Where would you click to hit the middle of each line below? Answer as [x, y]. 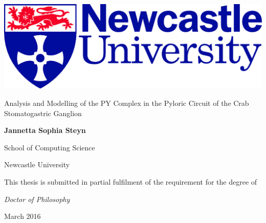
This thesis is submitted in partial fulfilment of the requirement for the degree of [131, 181]
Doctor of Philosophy [37, 199]
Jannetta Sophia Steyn [45, 130]
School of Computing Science [50, 147]
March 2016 [23, 216]
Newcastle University [37, 164]
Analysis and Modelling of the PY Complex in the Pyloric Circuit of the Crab [127, 103]
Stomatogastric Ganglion [43, 113]
